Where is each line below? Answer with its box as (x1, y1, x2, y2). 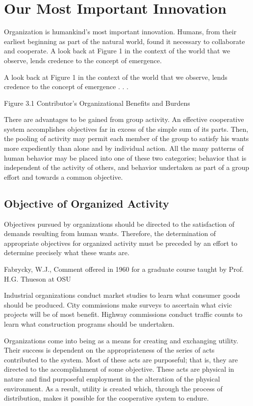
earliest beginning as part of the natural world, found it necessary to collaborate (4, 36, 245, 46)
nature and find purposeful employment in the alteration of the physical (4, 373, 220, 383)
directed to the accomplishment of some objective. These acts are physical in (4, 364, 234, 374)
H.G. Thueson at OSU (4, 273, 71, 284)
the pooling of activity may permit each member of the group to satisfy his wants (4, 133, 249, 143)
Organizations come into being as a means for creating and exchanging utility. (4, 335, 238, 345)
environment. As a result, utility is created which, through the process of (4, 383, 223, 393)
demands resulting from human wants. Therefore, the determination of (4, 228, 216, 239)
